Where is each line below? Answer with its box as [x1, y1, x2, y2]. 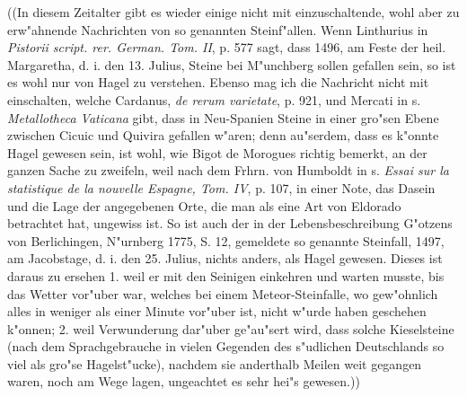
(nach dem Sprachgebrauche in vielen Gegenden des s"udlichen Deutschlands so [7, 337, 445, 356]
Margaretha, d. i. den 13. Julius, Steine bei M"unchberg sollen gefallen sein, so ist [7, 55, 456, 74]
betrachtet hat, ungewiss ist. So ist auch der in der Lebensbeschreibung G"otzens [7, 214, 453, 233]
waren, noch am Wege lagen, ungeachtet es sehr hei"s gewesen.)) [7, 372, 360, 391]
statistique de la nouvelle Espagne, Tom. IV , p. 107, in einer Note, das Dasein [7, 178, 436, 197]
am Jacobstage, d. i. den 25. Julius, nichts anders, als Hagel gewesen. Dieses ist [7, 249, 443, 268]
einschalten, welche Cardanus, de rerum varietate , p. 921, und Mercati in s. [7, 90, 421, 109]
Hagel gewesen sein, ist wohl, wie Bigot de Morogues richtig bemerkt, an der [7, 143, 427, 162]
